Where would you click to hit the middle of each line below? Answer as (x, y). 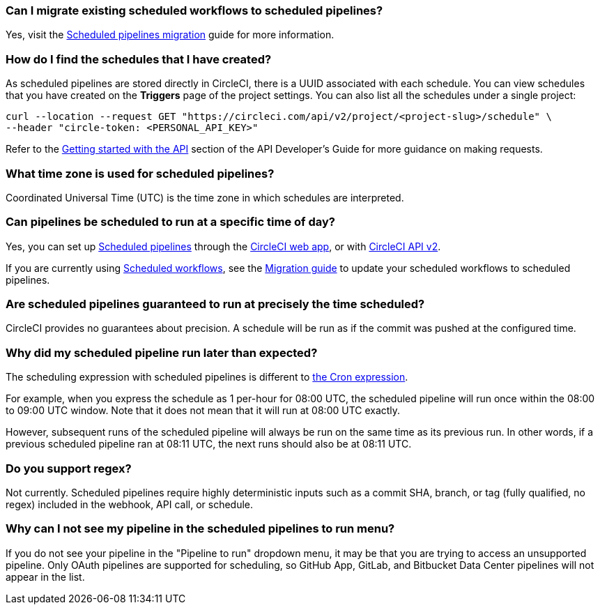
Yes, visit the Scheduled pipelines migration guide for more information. (170, 35)
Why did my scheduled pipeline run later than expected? (162, 352)
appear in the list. (45, 577)
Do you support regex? (69, 468)
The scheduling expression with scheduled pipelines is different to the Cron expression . (207, 377)
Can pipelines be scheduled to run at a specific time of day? (170, 222)
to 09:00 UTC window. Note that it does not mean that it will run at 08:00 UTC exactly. (203, 411)
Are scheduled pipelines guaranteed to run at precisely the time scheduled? (215, 304)
